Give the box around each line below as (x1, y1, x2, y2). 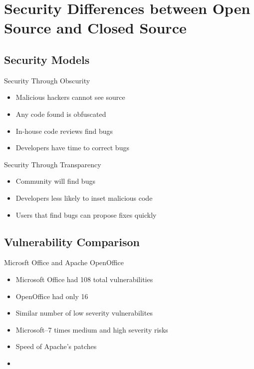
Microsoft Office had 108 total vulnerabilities (15, 274, 153, 284)
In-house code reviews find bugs (15, 125, 113, 136)
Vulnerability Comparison (4, 234, 140, 249)
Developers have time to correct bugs (15, 142, 129, 153)
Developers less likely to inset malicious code (15, 192, 153, 203)
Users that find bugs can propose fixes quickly (15, 209, 157, 220)
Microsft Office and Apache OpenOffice (4, 257, 124, 268)
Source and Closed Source (4, 17, 187, 38)
